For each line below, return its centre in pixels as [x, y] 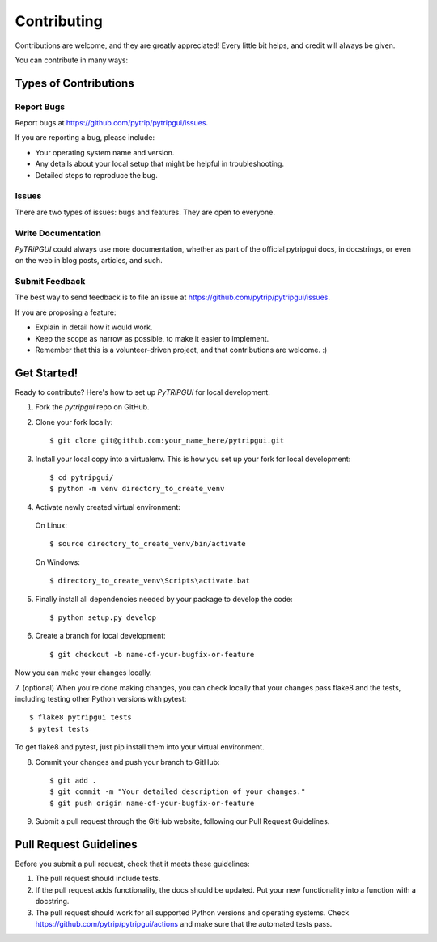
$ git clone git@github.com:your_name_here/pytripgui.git [167, 441]
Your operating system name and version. [105, 152]
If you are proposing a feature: [66, 312]
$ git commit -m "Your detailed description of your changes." [178, 792]
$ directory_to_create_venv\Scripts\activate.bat [150, 581]
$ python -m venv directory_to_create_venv [137, 489]
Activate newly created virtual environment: [108, 507]
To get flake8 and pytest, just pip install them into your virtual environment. [140, 747]
